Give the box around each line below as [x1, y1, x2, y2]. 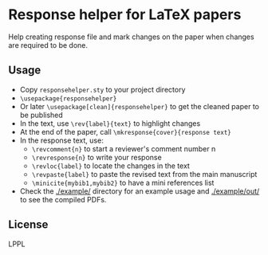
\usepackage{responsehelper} [19, 94, 117, 103]
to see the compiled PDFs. [19, 194, 107, 204]
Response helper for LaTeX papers [8, 6, 242, 24]
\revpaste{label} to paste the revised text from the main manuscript [31, 169, 258, 178]
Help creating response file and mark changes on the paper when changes [8, 32, 254, 41]
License [8, 218, 49, 232]
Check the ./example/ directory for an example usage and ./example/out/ [19, 186, 260, 196]
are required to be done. [8, 40, 89, 49]
